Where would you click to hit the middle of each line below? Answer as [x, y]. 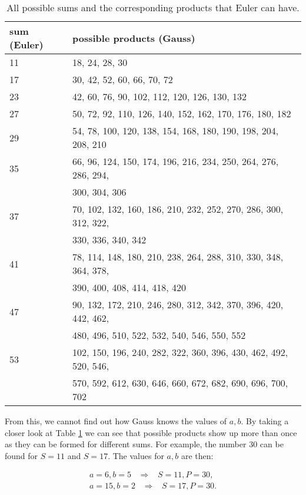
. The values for [136, 455]
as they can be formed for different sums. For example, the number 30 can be [144, 444]
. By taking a [265, 421]
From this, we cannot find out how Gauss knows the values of [116, 421]
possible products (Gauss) [134, 38]
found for [21, 455]
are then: [197, 455]
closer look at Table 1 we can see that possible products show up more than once [151, 432]
